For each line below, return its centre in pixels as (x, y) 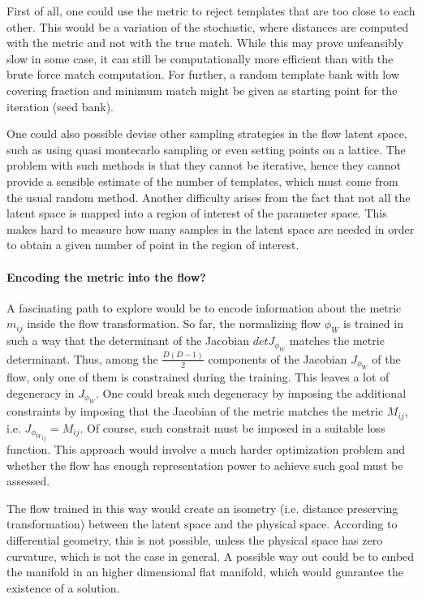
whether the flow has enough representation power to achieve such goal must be (205, 465)
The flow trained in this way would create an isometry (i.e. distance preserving (202, 508)
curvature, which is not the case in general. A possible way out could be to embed (211, 556)
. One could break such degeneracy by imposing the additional (251, 392)
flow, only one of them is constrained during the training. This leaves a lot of (198, 377)
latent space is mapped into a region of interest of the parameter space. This (197, 213)
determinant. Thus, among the (82, 358)
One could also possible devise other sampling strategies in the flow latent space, (207, 134)
